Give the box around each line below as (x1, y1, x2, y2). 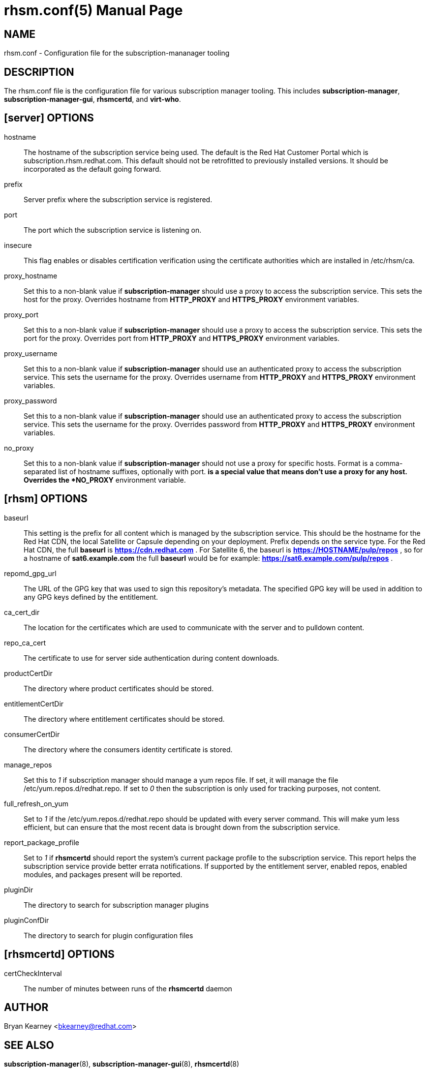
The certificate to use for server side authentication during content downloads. (24, 653, 279, 662)
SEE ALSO (4, 1039, 54, 1051)
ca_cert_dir (4, 608, 40, 616)
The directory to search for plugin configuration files (24, 931, 193, 940)
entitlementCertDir (4, 699, 64, 708)
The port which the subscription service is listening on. (24, 225, 202, 234)
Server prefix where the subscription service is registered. (24, 195, 213, 204)
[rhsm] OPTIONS (4, 492, 88, 505)
